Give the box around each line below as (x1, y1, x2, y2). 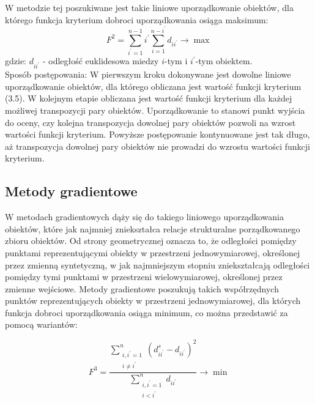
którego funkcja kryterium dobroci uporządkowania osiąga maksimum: (5, 13, 269, 26)
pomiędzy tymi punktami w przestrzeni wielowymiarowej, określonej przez (5, 270, 283, 283)
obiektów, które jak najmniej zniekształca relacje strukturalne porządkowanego (5, 222, 300, 235)
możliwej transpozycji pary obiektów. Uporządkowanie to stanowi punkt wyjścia (5, 103, 305, 116)
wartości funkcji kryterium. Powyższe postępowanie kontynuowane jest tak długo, (5, 128, 310, 141)
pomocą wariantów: (5, 318, 78, 331)
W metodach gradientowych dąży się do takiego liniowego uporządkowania (5, 210, 284, 223)
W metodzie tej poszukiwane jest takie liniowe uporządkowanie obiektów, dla (5, 1, 294, 13)
